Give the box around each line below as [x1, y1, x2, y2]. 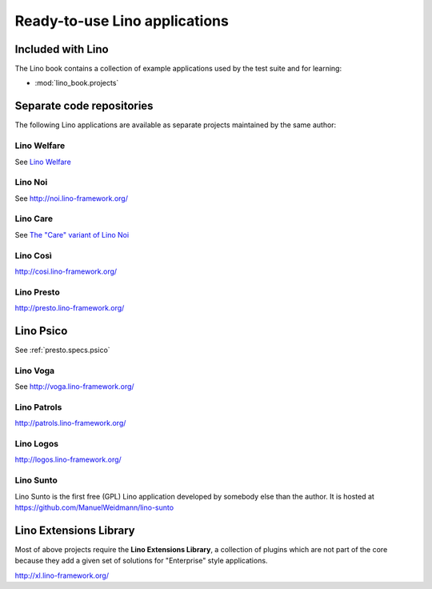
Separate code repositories [14, 99, 154, 113]
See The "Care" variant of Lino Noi [14, 230, 130, 239]
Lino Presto [14, 286, 60, 298]
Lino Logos [14, 439, 59, 450]
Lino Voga [14, 365, 55, 376]
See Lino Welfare [14, 157, 71, 166]
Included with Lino [14, 42, 109, 56]
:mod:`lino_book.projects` [34, 78, 119, 88]
